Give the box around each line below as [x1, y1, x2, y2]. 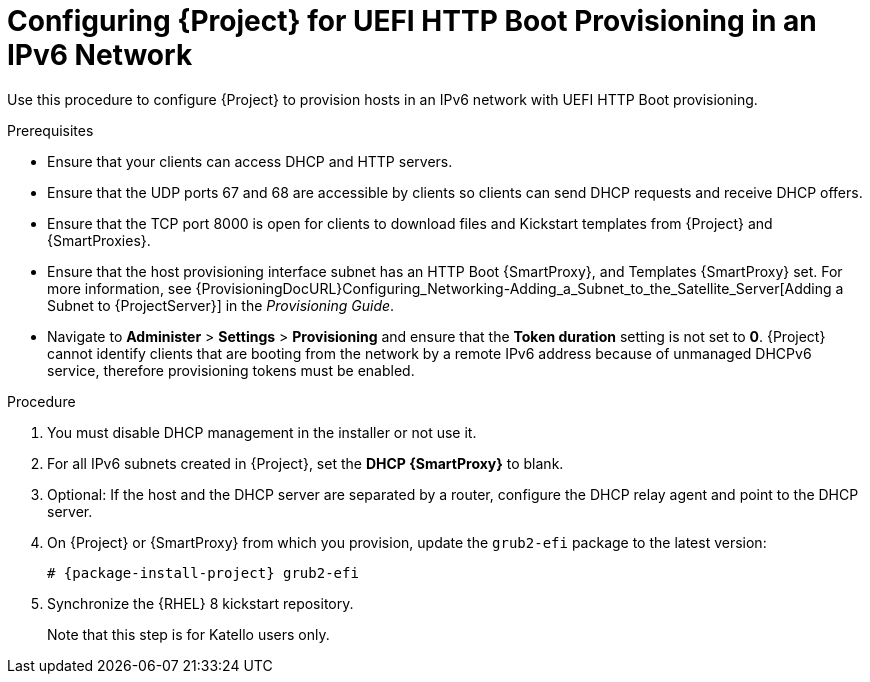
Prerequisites [7, 121, 94, 139]
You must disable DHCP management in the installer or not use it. [47, 423, 477, 441]
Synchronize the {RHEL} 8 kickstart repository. [47, 594, 354, 612]
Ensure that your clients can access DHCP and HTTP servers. [47, 152, 453, 170]
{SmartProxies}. [47, 231, 151, 249]
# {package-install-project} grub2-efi [47, 564, 359, 581]
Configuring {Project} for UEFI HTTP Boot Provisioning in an [7, 4, 817, 38]
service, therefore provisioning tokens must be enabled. [47, 361, 415, 379]
